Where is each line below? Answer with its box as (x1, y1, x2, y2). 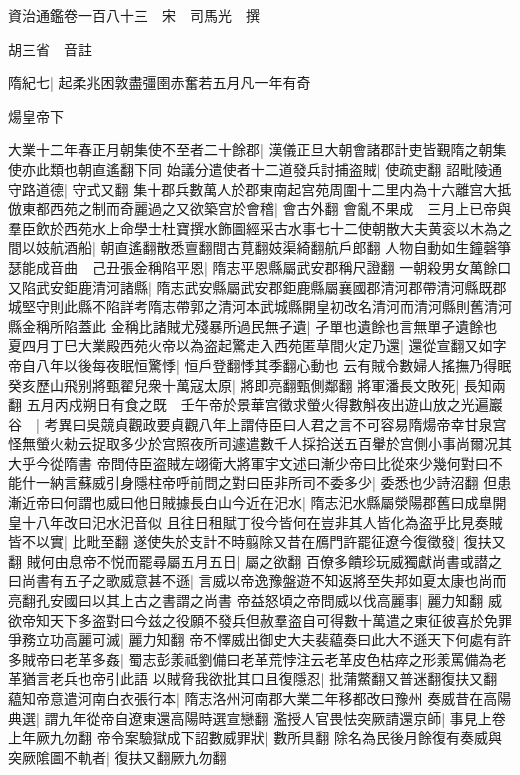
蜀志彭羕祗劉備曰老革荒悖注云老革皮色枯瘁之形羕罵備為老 (128, 648, 507, 669)
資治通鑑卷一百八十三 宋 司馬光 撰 (8, 5, 260, 25)
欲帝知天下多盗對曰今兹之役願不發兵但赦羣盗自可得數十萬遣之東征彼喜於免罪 (8, 609, 512, 630)
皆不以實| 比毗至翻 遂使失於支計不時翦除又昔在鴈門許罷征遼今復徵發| (8, 531, 460, 552)
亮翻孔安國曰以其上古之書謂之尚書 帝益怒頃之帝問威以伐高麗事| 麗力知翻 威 (8, 590, 502, 611)
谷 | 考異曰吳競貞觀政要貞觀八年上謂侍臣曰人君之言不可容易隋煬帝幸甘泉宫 (8, 413, 507, 434)
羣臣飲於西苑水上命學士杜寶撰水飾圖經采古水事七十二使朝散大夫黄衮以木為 (8, 217, 498, 238)
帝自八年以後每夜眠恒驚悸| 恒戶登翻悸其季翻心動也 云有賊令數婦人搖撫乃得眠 (8, 354, 512, 375)
